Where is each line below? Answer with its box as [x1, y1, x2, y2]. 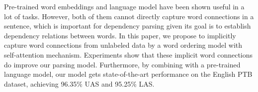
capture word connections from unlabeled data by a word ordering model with [4, 40, 243, 50]
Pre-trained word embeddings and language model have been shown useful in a [4, 1, 245, 11]
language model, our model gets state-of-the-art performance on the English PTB [4, 69, 253, 79]
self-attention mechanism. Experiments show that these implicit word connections [4, 49, 253, 60]
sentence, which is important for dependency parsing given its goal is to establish [4, 21, 251, 31]
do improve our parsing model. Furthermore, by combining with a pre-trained [4, 59, 241, 69]
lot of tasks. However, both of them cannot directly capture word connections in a [4, 11, 254, 21]
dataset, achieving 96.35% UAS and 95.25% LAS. [4, 78, 155, 89]
